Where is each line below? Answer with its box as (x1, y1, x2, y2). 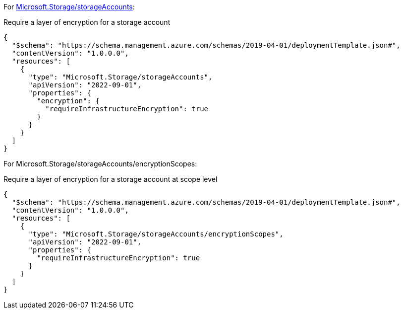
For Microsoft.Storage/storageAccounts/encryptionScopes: (3, 159, 197, 168)
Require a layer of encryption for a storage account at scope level (3, 175, 218, 183)
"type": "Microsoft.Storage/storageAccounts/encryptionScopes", (28, 230, 284, 238)
